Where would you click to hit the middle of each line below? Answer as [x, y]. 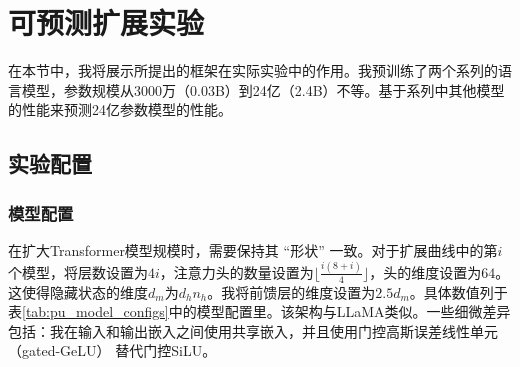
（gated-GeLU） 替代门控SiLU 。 [112, 350]
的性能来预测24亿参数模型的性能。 [120, 109]
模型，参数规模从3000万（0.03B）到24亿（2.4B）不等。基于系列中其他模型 [263, 89]
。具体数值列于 [458, 291]
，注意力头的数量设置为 [236, 271]
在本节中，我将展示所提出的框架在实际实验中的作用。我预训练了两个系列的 [253, 70]
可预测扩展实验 [106, 22]
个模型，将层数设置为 [78, 271]
